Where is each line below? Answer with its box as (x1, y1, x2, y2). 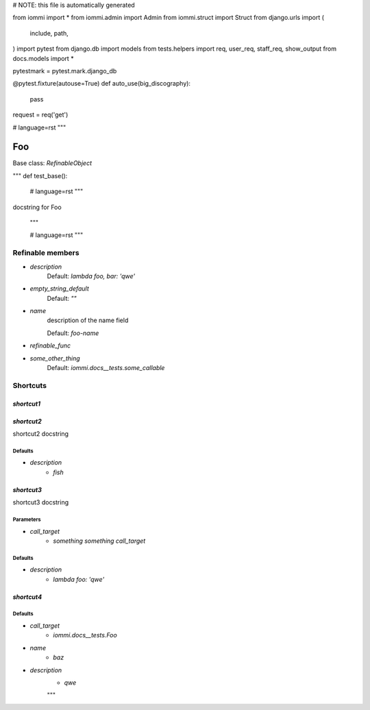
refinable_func (29, 341, 71, 350)
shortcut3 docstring (12, 498, 69, 506)
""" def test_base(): (12, 171, 68, 180)
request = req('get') (12, 110, 69, 119)
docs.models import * (12, 54, 75, 62)
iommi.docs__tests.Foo (53, 631, 118, 639)
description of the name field (47, 316, 129, 325)
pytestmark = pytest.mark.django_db (12, 66, 117, 75)
